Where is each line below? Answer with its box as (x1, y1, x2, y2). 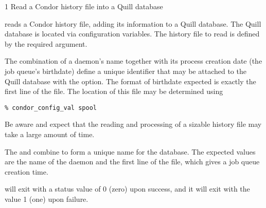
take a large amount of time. (5, 129, 95, 139)
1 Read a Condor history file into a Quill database (5, 1, 163, 11)
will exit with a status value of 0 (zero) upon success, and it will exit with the (5, 183, 250, 194)
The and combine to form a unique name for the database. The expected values (5, 146, 256, 157)
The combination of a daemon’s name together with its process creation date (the (5, 55, 262, 66)
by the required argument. (5, 38, 87, 49)
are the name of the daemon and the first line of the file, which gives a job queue (5, 156, 260, 167)
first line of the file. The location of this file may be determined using (5, 86, 223, 97)
